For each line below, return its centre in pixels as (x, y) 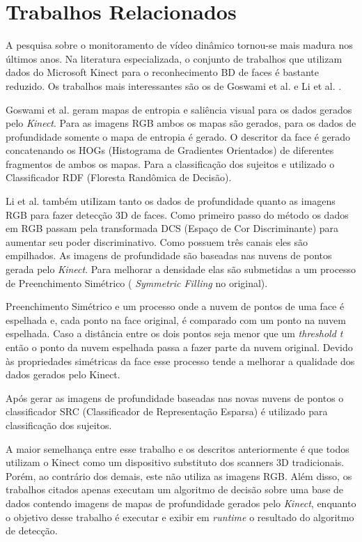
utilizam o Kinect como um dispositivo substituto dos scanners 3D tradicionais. (175, 462)
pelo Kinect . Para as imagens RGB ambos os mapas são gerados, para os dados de (181, 123)
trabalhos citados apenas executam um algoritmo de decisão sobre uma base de (175, 489)
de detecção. (32, 531)
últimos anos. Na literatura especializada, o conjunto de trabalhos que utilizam (174, 58)
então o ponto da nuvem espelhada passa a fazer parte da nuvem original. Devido (179, 347)
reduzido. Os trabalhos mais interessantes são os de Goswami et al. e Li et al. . (174, 85)
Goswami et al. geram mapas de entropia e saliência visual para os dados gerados (179, 109)
